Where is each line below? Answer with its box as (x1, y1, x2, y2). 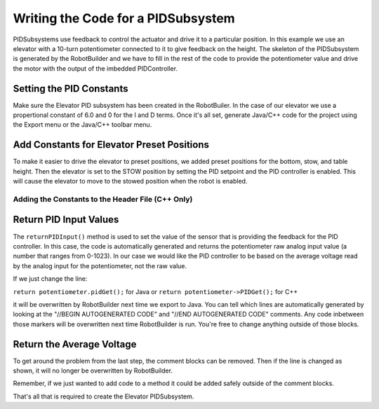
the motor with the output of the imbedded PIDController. (13, 64, 178, 73)
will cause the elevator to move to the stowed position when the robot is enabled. (13, 177, 248, 186)
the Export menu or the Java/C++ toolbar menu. (13, 120, 152, 129)
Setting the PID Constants (13, 83, 128, 95)
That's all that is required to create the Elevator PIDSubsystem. (13, 392, 194, 401)
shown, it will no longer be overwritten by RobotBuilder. (13, 366, 173, 375)
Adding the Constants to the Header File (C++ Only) (13, 194, 193, 204)
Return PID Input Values (13, 214, 119, 226)
